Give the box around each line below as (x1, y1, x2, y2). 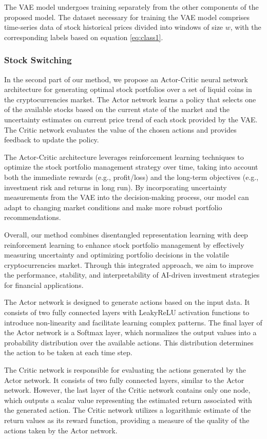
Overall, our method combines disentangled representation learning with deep (4, 229, 248, 240)
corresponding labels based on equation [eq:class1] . (4, 31, 163, 42)
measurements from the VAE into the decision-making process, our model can (4, 192, 249, 203)
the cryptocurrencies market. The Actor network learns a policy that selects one (4, 94, 256, 104)
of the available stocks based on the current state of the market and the (4, 104, 230, 115)
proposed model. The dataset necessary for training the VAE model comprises (4, 11, 250, 22)
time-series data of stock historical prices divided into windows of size (4, 22, 223, 32)
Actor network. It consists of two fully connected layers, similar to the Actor (4, 374, 244, 385)
